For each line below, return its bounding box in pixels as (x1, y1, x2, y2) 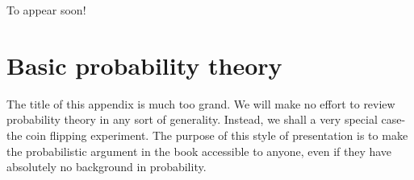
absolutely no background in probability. (6, 158, 207, 175)
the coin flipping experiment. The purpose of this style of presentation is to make (6, 126, 408, 143)
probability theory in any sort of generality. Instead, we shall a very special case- (6, 111, 406, 128)
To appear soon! (6, 2, 86, 18)
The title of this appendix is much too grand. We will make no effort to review (6, 95, 395, 112)
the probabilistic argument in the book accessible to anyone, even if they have (6, 142, 392, 159)
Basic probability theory (6, 48, 282, 81)
